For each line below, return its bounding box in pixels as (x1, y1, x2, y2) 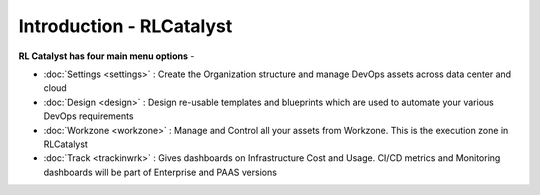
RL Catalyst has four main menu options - (18, 50, 195, 62)
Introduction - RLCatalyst (18, 15, 233, 37)
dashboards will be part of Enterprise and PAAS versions (43, 166, 277, 178)
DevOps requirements (43, 110, 134, 122)
